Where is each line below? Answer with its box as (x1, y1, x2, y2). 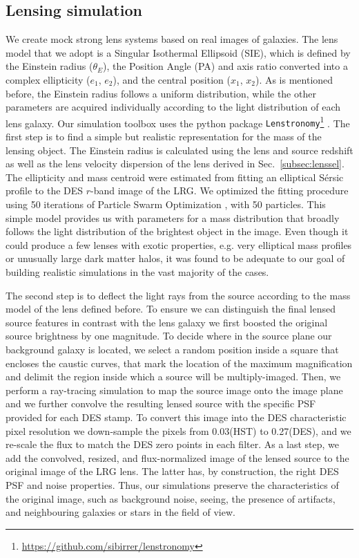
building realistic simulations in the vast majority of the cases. (6, 265, 269, 279)
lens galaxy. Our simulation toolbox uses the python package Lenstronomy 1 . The (6, 113, 350, 130)
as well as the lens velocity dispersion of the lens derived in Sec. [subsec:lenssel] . (6, 156, 345, 171)
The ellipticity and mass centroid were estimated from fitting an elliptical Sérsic (6, 169, 344, 184)
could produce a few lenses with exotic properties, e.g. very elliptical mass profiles (6, 237, 352, 252)
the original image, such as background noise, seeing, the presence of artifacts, (6, 491, 336, 505)
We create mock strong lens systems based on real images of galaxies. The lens (6, 32, 338, 46)
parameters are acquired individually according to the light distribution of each (6, 100, 340, 114)
